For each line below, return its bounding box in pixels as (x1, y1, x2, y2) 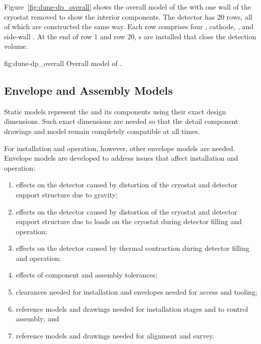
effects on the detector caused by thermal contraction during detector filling (16, 243, 249, 253)
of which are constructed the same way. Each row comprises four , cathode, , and (4, 21, 254, 32)
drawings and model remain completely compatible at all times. (4, 125, 200, 136)
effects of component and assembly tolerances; (16, 269, 157, 280)
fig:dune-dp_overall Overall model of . (4, 57, 122, 68)
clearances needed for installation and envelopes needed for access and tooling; (16, 287, 257, 297)
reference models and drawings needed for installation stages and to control (16, 303, 248, 314)
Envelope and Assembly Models (4, 82, 173, 98)
